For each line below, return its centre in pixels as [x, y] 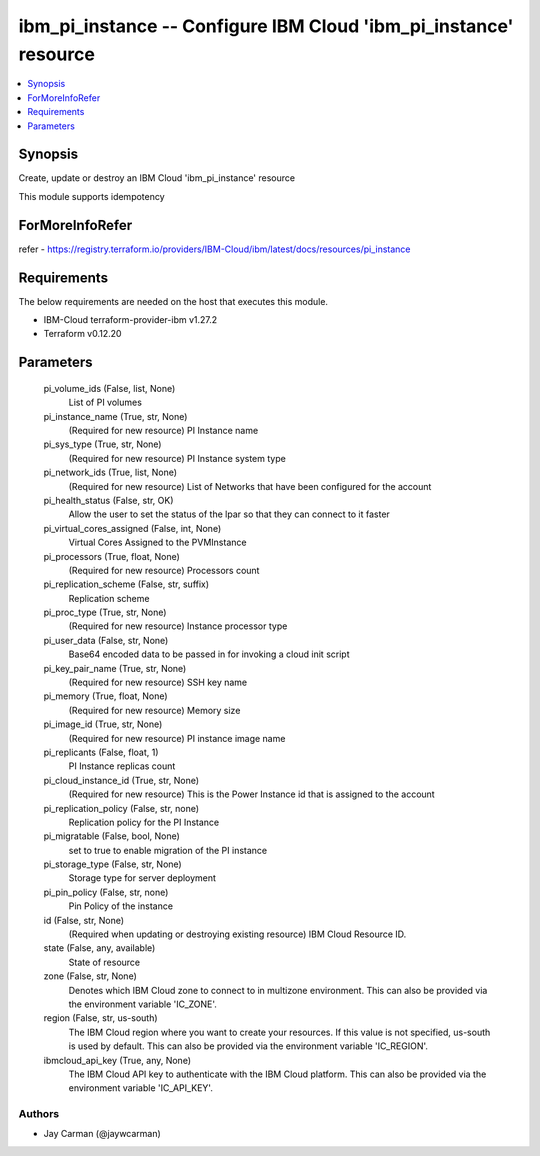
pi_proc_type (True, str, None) [105, 612]
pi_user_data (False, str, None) [106, 640]
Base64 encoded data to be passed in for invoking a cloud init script [209, 654]
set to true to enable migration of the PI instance [168, 850]
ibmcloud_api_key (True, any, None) [117, 1060]
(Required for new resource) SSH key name [158, 682]
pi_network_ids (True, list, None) [110, 472]
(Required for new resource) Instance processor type [178, 626]
